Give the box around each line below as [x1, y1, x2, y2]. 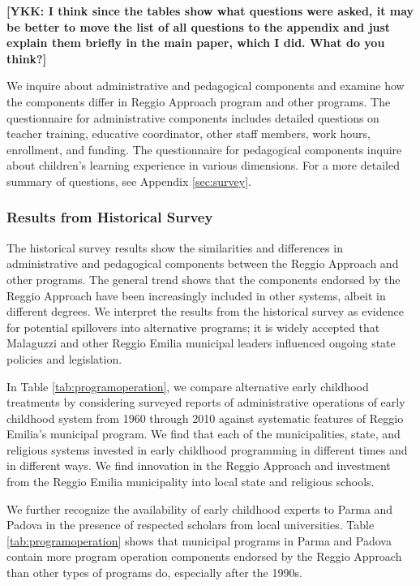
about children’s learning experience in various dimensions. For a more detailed [6, 157, 400, 174]
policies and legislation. [6, 350, 122, 367]
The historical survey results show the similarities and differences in [6, 239, 343, 256]
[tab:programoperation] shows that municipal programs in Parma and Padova [6, 532, 392, 549]
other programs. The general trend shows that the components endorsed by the [6, 270, 401, 287]
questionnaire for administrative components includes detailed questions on [6, 109, 379, 126]
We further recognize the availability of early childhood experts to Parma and [6, 500, 393, 517]
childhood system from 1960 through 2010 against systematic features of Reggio [6, 409, 404, 426]
